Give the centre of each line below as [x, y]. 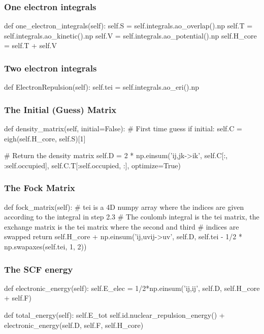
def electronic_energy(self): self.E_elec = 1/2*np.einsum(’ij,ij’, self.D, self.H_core [132, 288]
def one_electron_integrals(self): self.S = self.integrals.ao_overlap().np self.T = [128, 26]
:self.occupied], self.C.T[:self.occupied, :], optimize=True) [92, 165]
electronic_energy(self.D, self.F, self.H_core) [74, 325]
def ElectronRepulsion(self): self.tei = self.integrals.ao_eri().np [102, 87]
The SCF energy [39, 269]
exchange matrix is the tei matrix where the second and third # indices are [122, 226]
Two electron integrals [51, 68]
